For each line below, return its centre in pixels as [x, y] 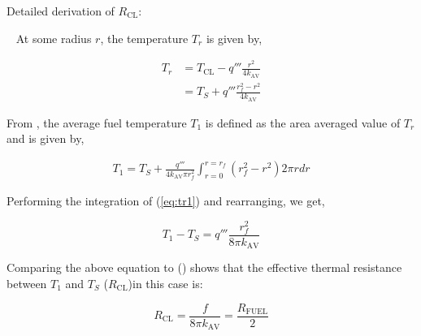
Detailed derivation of [61, 11]
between [27, 283]
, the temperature [144, 38]
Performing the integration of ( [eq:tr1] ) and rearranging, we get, [166, 201]
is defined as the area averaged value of [303, 122]
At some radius [54, 38]
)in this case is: [165, 283]
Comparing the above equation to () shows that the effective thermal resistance [204, 267]
